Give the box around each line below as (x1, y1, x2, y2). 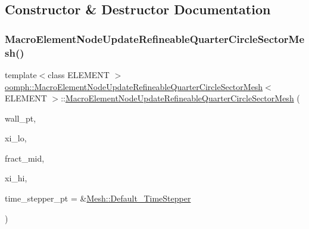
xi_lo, (5, 132, 27, 144)
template (5, 68, 37, 81)
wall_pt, (5, 112, 36, 124)
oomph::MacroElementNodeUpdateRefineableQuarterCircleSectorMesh (5, 80, 263, 92)
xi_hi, (5, 172, 27, 184)
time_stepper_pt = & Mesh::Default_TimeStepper (5, 192, 191, 205)
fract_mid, (5, 151, 45, 164)
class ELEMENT (48, 68, 110, 81)
